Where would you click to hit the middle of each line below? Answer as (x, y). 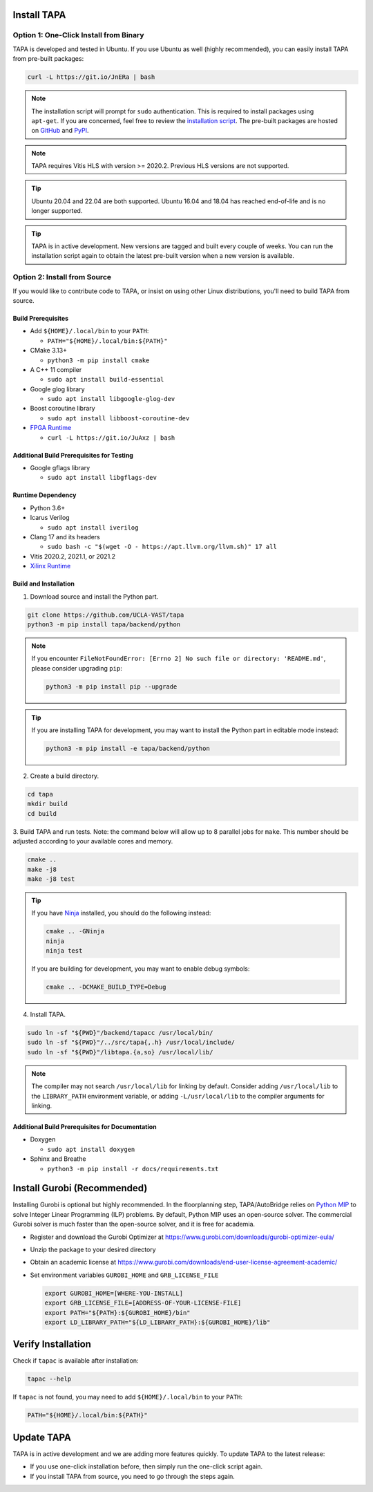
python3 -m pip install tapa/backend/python (104, 624)
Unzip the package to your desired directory (93, 1249)
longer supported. (57, 211)
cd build (42, 813)
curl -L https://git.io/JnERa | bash (91, 77)
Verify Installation (52, 1344)
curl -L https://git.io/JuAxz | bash (111, 438)
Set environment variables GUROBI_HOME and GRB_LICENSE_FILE (124, 1275)
